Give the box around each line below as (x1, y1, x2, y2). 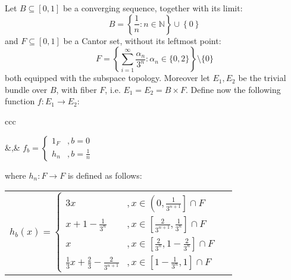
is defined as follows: (67, 169, 142, 181)
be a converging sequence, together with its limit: (62, 2, 243, 14)
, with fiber (56, 83, 97, 95)
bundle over (5, 83, 48, 95)
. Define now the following (186, 83, 281, 95)
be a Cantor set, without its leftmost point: (63, 34, 221, 46)
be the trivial (238, 71, 286, 84)
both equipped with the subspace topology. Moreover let (5, 71, 210, 84)
